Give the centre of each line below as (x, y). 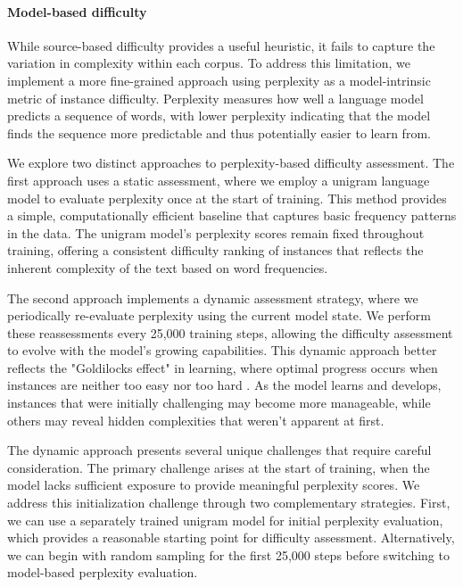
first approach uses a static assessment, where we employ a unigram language (219, 180)
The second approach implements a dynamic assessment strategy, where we (213, 298)
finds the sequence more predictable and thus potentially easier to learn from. (219, 132)
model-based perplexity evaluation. (103, 572)
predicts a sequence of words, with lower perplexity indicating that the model (219, 116)
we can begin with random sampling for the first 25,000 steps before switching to (228, 554)
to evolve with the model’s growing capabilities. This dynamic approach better (222, 350)
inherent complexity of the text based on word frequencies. (168, 267)
